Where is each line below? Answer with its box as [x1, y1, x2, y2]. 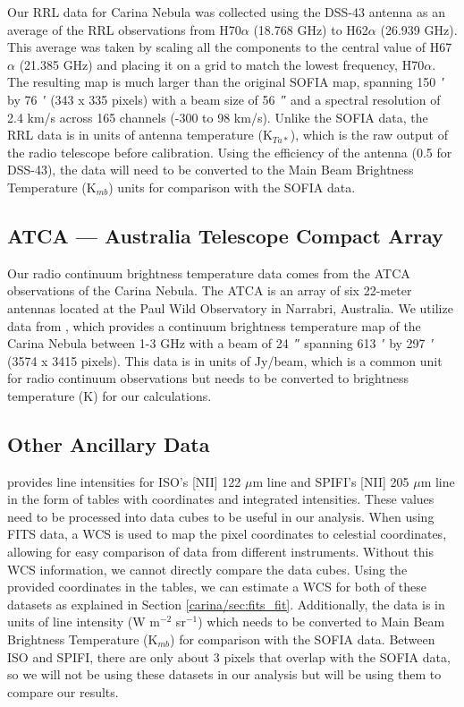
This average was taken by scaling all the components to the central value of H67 [7, 38, 452, 56]
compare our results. [7, 682, 119, 701]
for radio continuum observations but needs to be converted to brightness [7, 369, 409, 388]
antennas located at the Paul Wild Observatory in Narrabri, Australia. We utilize [7, 298, 453, 317]
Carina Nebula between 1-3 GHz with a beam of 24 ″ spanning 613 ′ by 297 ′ [7, 334, 434, 353]
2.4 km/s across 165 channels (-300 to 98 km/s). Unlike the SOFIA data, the [7, 107, 428, 126]
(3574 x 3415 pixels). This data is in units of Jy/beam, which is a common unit [7, 351, 443, 370]
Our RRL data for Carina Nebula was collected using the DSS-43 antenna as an [7, 3, 445, 21]
